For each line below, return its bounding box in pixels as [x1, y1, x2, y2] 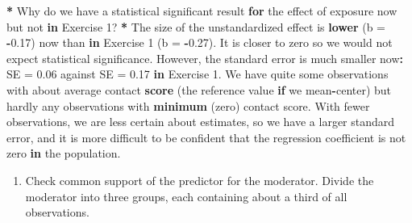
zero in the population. [6, 145, 121, 162]
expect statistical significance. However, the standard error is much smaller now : [6, 49, 404, 66]
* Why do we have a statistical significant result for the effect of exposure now [6, 2, 397, 19]
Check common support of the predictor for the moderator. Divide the [25, 171, 374, 188]
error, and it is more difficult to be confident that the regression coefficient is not [6, 128, 406, 145]
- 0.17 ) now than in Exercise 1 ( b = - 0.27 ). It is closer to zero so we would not [6, 34, 393, 51]
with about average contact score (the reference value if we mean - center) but [6, 81, 392, 98]
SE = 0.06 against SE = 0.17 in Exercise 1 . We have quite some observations [6, 65, 389, 82]
